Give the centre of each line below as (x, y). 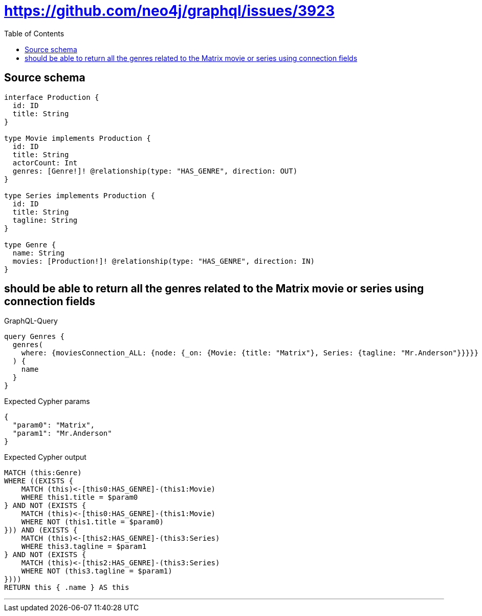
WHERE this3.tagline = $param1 (84, 547)
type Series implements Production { (80, 195)
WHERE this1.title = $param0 (80, 497)
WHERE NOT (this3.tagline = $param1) (97, 571)
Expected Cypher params (47, 401)
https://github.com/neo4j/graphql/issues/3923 (170, 11)
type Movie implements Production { (78, 138)
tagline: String (45, 220)
